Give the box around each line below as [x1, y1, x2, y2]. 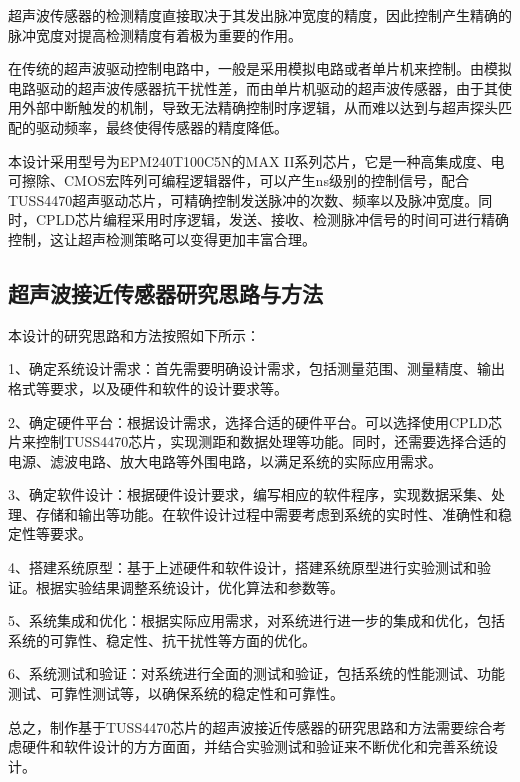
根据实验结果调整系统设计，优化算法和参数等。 [35, 576, 344, 597]
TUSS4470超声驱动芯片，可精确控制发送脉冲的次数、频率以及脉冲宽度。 [8, 189, 479, 210]
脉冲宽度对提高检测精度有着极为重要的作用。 [8, 24, 302, 45]
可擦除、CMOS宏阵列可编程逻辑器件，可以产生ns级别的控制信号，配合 [8, 170, 469, 191]
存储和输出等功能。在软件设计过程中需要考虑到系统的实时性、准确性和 [35, 503, 498, 524]
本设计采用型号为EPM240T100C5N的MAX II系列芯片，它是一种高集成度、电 [8, 150, 505, 171]
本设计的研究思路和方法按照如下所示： [8, 324, 260, 345]
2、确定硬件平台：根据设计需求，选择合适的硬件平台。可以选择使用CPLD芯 [8, 411, 503, 432]
